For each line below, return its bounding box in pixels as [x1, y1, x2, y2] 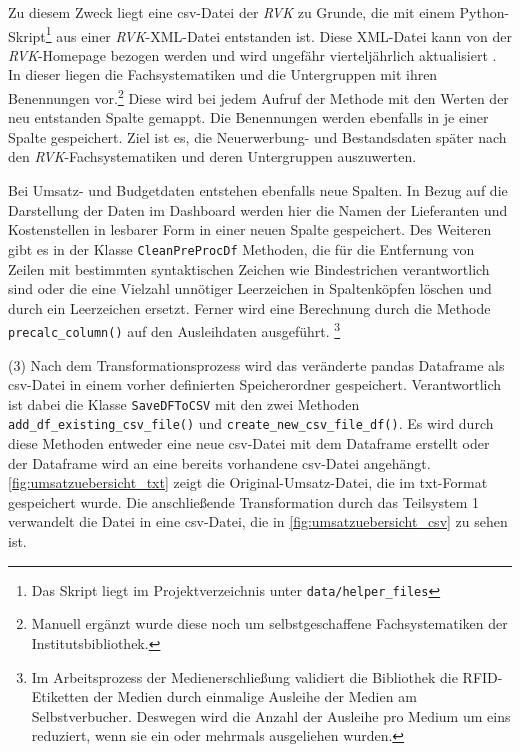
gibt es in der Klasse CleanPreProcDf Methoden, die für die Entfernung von [8, 238, 475, 259]
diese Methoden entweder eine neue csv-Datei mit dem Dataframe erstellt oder [8, 433, 490, 454]
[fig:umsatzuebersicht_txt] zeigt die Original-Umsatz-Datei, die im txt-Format [8, 472, 488, 493]
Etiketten [31, 686, 89, 707]
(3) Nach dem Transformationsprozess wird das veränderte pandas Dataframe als [8, 354, 505, 375]
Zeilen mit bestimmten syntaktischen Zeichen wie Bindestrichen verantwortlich [8, 258, 490, 279]
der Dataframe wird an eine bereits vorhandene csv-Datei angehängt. [8, 452, 431, 473]
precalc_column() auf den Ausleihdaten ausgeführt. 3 [8, 318, 341, 341]
